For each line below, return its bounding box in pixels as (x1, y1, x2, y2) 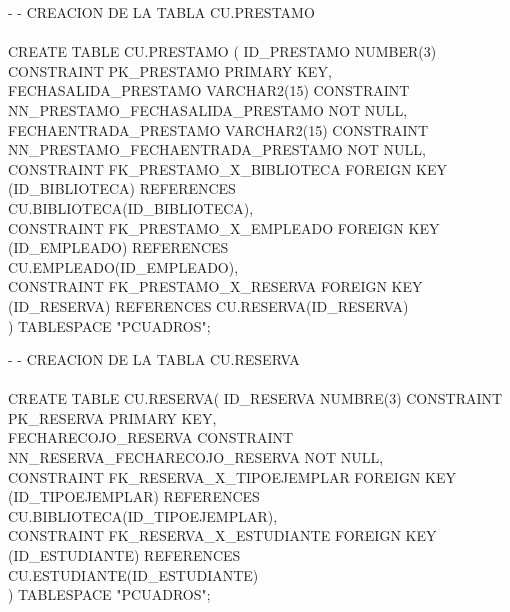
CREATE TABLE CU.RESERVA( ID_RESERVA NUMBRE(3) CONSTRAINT (8, 388, 503, 409)
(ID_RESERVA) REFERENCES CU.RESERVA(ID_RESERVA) (8, 295, 409, 316)
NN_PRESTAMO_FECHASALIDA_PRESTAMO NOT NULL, (8, 99, 408, 120)
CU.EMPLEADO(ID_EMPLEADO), (8, 256, 239, 277)
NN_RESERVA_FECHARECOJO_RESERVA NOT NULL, (8, 447, 384, 468)
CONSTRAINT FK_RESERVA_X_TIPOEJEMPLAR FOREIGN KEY (8, 466, 456, 487)
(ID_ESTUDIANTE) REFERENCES (8, 545, 241, 566)
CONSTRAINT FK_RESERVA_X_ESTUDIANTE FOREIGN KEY (8, 525, 437, 546)
